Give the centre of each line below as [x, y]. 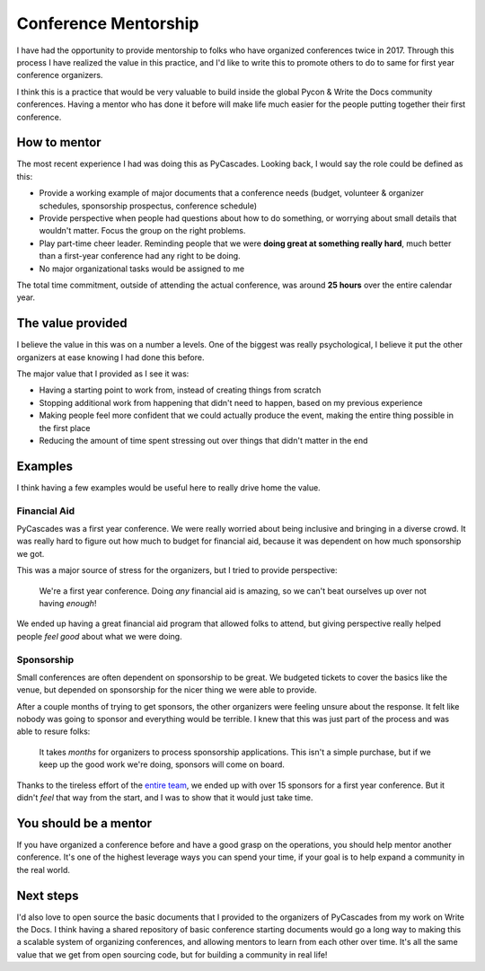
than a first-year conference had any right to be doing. [140, 256]
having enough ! [68, 603]
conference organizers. [60, 75]
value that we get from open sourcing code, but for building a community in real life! [172, 954]
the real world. [44, 869]
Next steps [48, 895]
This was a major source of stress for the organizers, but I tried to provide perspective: [177, 570]
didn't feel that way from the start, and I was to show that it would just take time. [165, 798]
